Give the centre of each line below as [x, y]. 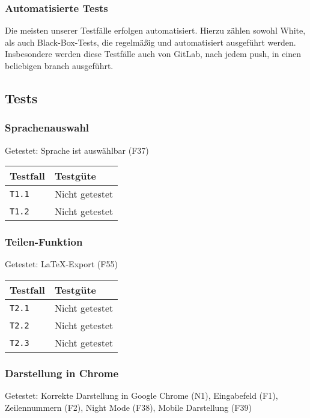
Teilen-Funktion [44, 242]
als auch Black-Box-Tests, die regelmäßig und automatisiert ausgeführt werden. [150, 42]
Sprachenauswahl [47, 128]
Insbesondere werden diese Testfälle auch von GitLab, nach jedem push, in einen [153, 54]
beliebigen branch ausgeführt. [59, 65]
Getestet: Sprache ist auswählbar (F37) [77, 150]
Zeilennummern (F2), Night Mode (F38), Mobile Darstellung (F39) [128, 407]
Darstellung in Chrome [62, 373]
